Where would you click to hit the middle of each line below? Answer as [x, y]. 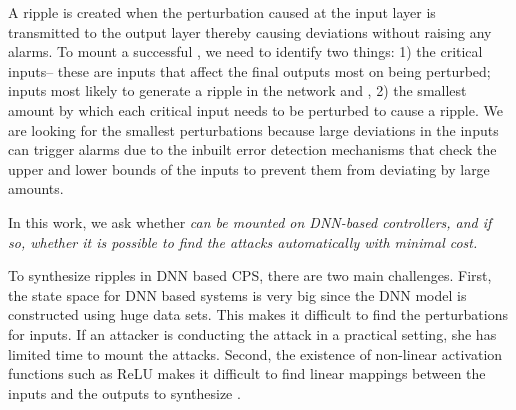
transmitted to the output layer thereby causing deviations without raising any [250, 31]
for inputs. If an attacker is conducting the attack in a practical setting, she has [252, 333]
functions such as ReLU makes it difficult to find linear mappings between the [247, 373]
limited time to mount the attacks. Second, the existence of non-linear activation [255, 353]
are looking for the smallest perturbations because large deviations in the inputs [253, 129]
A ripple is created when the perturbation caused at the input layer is [222, 12]
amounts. [36, 188]
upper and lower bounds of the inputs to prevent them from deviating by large [249, 168]
